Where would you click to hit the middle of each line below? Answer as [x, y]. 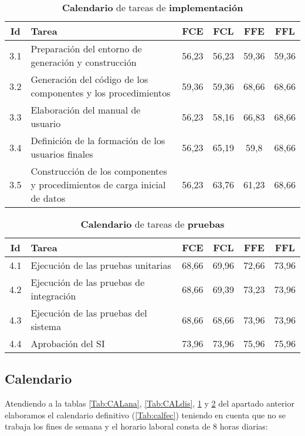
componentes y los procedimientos [101, 93]
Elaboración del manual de [86, 110]
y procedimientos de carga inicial [98, 184]
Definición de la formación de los [98, 140]
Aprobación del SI [68, 343]
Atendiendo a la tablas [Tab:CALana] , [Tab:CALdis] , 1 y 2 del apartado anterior [150, 403]
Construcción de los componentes [99, 171]
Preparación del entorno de [86, 49]
